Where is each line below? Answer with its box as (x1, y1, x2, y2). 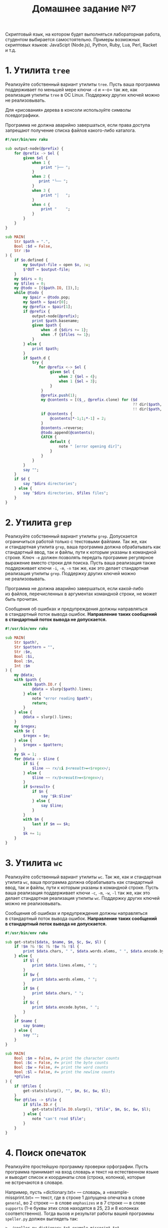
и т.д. (5, 47, 16, 53)
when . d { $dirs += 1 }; (40, 328, 88, 333)
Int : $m (14, 663, 30, 668)
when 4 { (31, 202, 50, 207)
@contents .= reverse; (40, 425, 84, 430)
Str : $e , (14, 649, 32, 654)
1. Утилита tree (5, 65, 70, 76)
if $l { (23, 958, 39, 963)
